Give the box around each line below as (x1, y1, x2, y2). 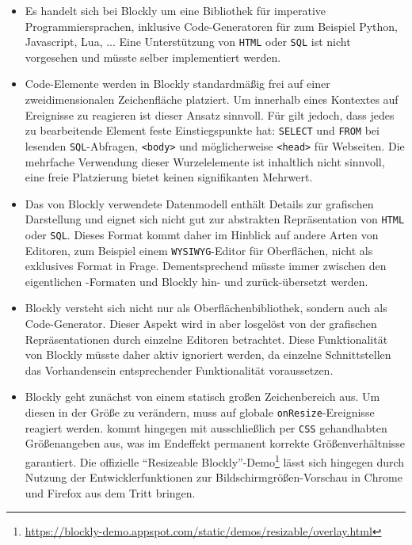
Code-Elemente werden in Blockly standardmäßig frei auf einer (25, 75, 330, 92)
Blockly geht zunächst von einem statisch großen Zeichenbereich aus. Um (25, 388, 380, 405)
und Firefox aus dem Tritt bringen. (25, 484, 196, 501)
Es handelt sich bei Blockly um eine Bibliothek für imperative (25, 2, 326, 18)
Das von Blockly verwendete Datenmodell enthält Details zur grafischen (25, 195, 374, 212)
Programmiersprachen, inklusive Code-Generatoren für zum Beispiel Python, (25, 17, 399, 34)
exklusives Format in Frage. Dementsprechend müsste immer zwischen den (25, 257, 387, 274)
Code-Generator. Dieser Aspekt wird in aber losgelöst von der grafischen (25, 315, 377, 332)
